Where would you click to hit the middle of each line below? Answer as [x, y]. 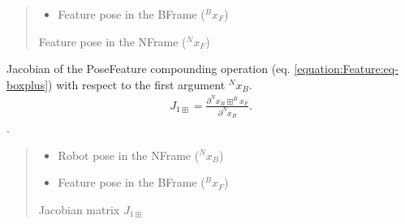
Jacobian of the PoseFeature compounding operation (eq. [149, 69]
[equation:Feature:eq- [346, 69]
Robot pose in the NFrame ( [129, 155]
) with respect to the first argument [137, 84]
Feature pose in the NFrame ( [112, 41]
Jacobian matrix [79, 209]
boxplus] [28, 84]
